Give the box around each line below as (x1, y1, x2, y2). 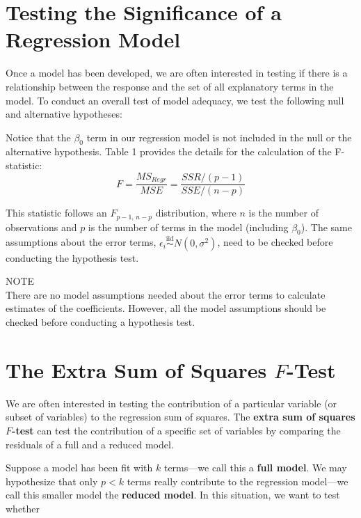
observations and (6, 219, 77, 234)
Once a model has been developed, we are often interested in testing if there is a (6, 65, 348, 80)
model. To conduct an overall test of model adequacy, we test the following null (6, 93, 344, 107)
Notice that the (6, 129, 71, 144)
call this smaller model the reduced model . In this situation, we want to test (6, 487, 340, 502)
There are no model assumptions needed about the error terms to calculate (6, 287, 326, 301)
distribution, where (155, 205, 236, 220)
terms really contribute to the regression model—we (127, 473, 348, 488)
